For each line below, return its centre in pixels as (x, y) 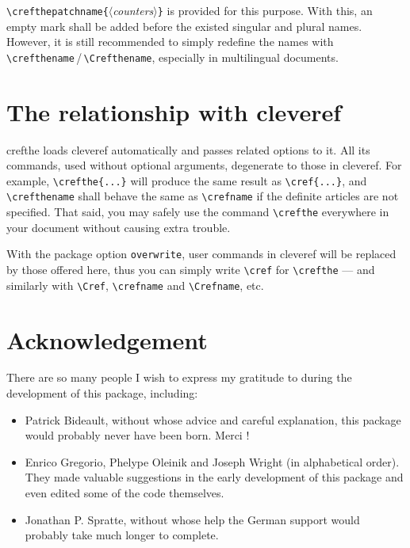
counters (133, 10)
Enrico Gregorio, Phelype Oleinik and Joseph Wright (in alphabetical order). (212, 461)
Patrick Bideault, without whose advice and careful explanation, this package (213, 419)
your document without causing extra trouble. (119, 227)
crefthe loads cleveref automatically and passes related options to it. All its (188, 149)
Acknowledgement (107, 339)
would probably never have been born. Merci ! (137, 435)
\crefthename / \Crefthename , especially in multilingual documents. (172, 57)
